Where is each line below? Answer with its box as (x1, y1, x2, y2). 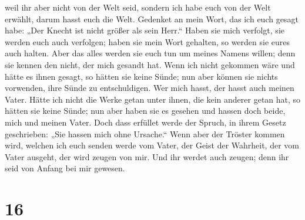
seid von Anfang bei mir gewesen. (5, 162, 125, 174)
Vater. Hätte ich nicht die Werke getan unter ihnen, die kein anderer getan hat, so (5, 93, 301, 105)
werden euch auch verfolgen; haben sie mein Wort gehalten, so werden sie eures (5, 35, 290, 48)
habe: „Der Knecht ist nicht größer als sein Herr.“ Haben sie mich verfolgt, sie (5, 24, 284, 36)
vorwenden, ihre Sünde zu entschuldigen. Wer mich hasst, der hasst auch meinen (5, 82, 294, 94)
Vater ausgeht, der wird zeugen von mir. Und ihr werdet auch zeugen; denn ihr (5, 150, 289, 163)
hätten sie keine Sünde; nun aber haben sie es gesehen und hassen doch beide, (5, 104, 286, 117)
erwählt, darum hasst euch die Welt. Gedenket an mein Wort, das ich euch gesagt (5, 12, 299, 25)
